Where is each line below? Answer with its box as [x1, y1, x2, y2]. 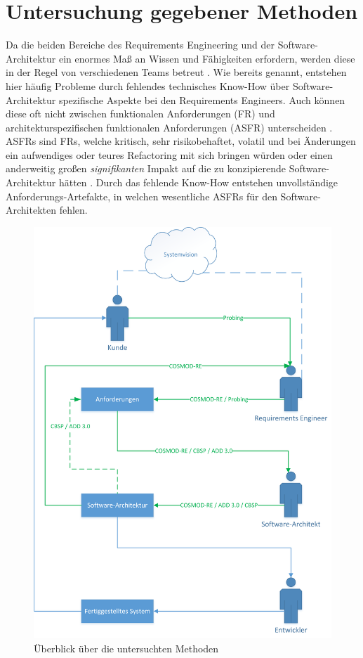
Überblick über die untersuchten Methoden [34, 640, 219, 655]
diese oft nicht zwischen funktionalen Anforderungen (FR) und [6, 106, 275, 121]
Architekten [6, 202, 56, 217]
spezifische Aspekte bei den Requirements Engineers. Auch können [58, 92, 345, 107]
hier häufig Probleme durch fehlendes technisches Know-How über [6, 78, 290, 93]
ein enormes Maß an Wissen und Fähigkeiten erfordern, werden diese [58, 51, 355, 65]
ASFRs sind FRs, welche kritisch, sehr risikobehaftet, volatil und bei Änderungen [6, 134, 356, 148]
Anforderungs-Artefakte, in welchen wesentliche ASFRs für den [6, 188, 277, 203]
